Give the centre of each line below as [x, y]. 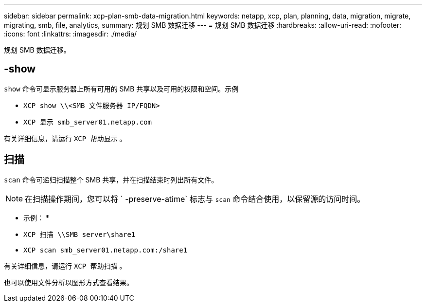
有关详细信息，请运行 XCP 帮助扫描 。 [65, 266]
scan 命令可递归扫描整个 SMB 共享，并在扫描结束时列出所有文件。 [111, 180]
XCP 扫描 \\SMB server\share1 [80, 234]
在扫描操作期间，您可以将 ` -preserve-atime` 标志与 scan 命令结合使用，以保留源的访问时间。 [195, 199]
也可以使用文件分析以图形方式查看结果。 [69, 282]
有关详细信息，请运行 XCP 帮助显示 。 [65, 138]
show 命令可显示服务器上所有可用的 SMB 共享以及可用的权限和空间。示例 [121, 89]
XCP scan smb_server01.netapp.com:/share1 [106, 250]
